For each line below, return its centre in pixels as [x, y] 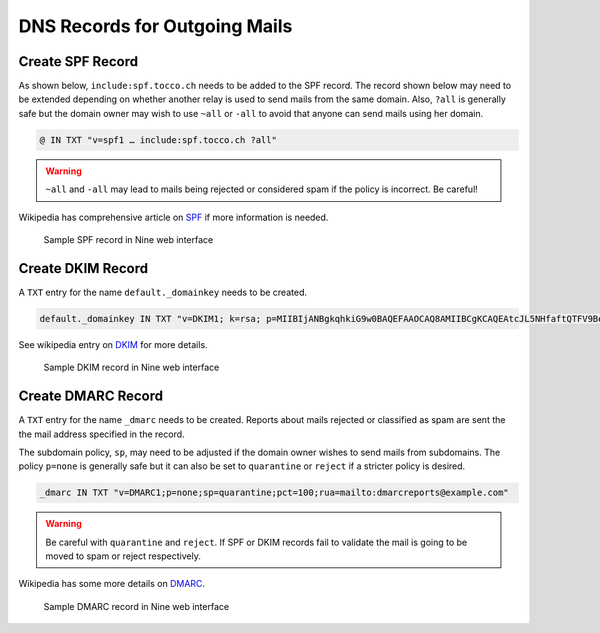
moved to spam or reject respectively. [123, 556]
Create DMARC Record [91, 396]
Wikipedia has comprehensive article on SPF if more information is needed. [173, 217]
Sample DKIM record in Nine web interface [131, 367]
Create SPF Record [78, 61]
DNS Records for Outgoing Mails [155, 26]
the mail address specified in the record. [101, 434]
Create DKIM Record [83, 268]
